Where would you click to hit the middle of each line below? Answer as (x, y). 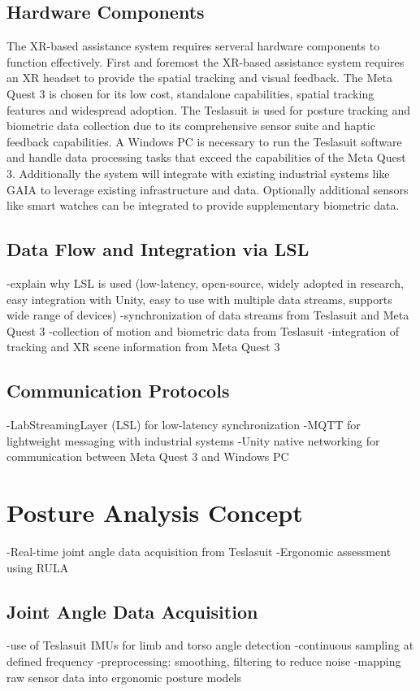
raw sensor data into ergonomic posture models (124, 677)
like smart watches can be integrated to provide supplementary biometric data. (203, 205)
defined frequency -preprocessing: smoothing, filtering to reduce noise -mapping (204, 661)
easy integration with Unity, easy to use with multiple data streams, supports (199, 299)
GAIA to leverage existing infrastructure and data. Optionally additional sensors (208, 189)
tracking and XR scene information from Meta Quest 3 (143, 347)
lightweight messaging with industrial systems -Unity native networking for (193, 440)
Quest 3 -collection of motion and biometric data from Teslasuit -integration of (203, 330)
